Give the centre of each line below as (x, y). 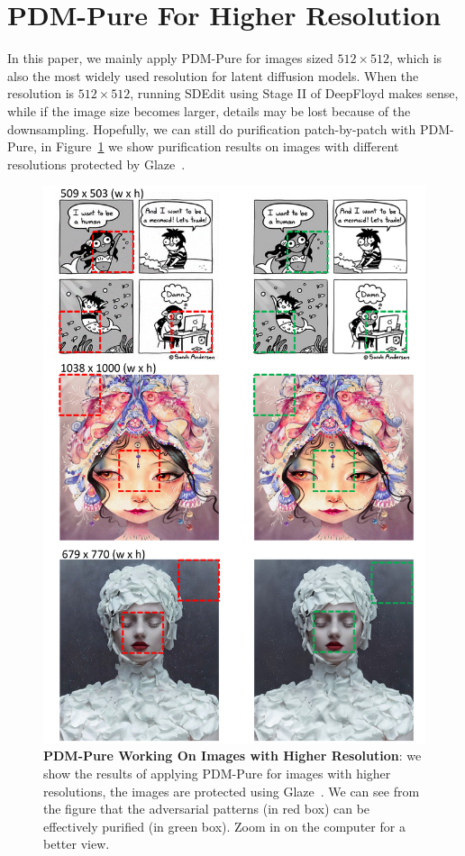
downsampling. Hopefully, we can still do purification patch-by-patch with (212, 128)
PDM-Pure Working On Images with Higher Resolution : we (232, 756)
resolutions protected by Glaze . (96, 164)
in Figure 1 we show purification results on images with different (220, 146)
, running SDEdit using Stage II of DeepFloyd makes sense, (294, 93)
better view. (77, 844)
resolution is (41, 93)
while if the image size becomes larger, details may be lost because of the (209, 110)
